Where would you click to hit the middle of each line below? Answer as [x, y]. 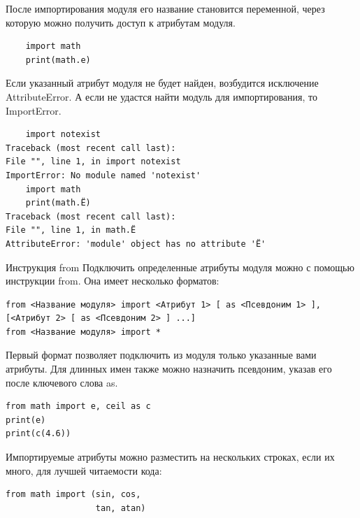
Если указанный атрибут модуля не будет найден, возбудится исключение [162, 83]
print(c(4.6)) [38, 434]
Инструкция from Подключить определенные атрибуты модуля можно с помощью [180, 267]
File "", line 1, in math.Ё [71, 230]
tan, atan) [121, 508]
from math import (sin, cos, [73, 495]
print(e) [26, 420]
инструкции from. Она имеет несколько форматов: [113, 281]
